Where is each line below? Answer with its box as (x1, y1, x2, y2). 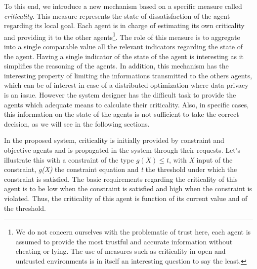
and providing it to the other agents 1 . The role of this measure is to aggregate (4, 30, 240, 42)
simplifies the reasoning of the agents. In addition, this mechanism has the (4, 61, 229, 71)
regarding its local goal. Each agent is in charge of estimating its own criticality (4, 20, 245, 31)
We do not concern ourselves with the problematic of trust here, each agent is (15, 227, 251, 237)
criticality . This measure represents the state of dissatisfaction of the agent (4, 10, 230, 21)
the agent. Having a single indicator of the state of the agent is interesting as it (4, 51, 244, 61)
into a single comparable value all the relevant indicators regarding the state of (4, 41, 243, 52)
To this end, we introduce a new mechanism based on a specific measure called (4, 1, 242, 11)
